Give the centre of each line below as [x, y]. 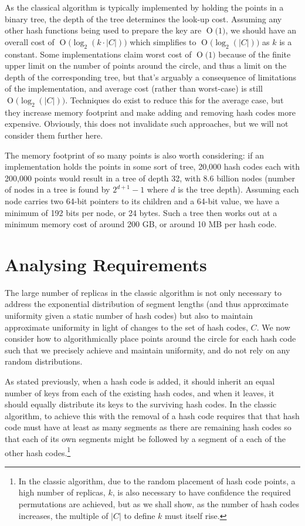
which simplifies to [163, 41]
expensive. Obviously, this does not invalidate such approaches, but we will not [147, 124]
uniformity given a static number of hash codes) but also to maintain [129, 315]
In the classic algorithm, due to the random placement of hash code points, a [157, 481]
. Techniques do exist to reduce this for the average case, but [174, 100]
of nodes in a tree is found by [57, 189]
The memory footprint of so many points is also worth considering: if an [134, 155]
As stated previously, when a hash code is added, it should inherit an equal [140, 381]
